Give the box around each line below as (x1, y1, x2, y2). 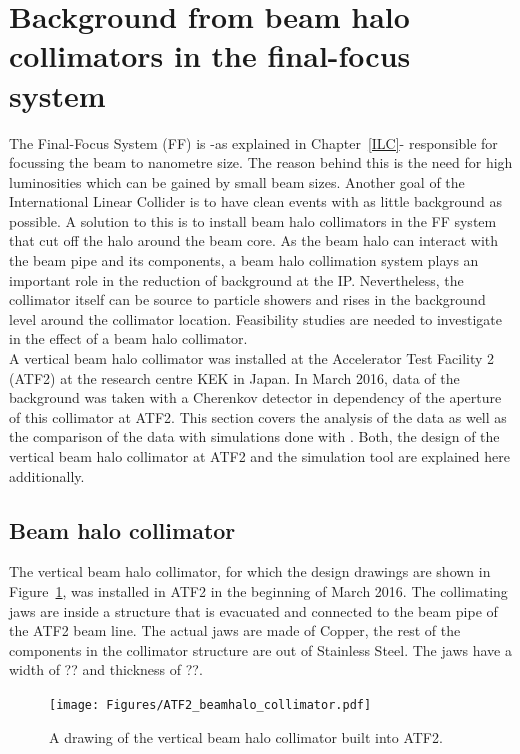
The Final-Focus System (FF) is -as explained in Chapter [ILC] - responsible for (9, 132, 498, 153)
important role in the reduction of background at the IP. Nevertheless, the (9, 269, 464, 290)
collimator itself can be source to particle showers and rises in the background (9, 289, 486, 310)
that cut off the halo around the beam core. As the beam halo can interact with (9, 230, 499, 251)
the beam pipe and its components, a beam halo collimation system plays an (9, 250, 479, 271)
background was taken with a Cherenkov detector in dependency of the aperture (9, 387, 502, 408)
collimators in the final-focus (9, 35, 411, 76)
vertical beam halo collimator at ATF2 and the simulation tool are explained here (9, 446, 510, 466)
